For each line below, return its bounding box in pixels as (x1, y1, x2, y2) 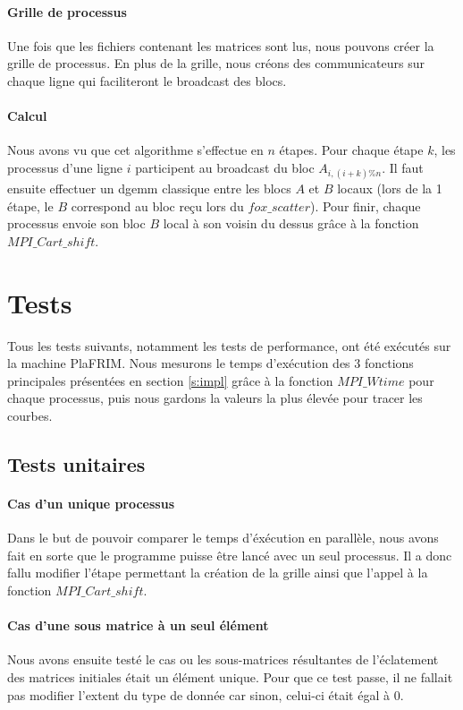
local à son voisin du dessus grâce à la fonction (163, 214, 419, 233)
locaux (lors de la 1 (337, 179, 442, 198)
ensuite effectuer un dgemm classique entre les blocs (7, 179, 291, 198)
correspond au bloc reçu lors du (71, 196, 244, 215)
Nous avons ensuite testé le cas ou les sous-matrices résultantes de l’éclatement (7, 650, 439, 669)
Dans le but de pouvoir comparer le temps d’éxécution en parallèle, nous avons (7, 528, 439, 547)
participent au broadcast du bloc (135, 158, 315, 176)
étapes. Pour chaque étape (279, 141, 424, 159)
